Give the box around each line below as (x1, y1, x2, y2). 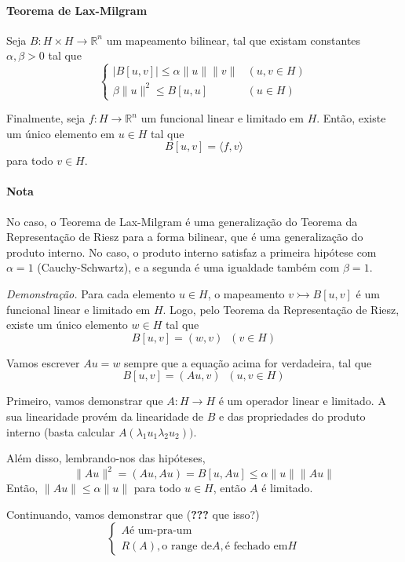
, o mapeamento (207, 286, 285, 301)
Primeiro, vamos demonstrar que (6, 392, 163, 409)
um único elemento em (6, 125, 115, 141)
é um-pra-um (129, 524, 192, 536)
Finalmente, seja (6, 110, 86, 126)
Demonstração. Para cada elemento (6, 286, 176, 301)
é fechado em (224, 540, 288, 552)
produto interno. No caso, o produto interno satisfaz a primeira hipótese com (6, 243, 377, 260)
